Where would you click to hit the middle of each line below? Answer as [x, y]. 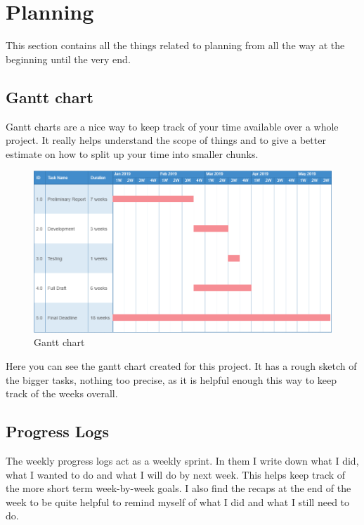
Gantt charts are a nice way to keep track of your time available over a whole [172, 126]
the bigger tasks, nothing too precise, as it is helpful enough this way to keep [171, 379]
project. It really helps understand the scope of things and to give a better [166, 140]
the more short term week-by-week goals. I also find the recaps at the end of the [178, 488]
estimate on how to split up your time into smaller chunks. [132, 153]
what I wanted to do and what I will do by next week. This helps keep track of [176, 474]
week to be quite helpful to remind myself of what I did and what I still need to [178, 501]
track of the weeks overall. [62, 393]
